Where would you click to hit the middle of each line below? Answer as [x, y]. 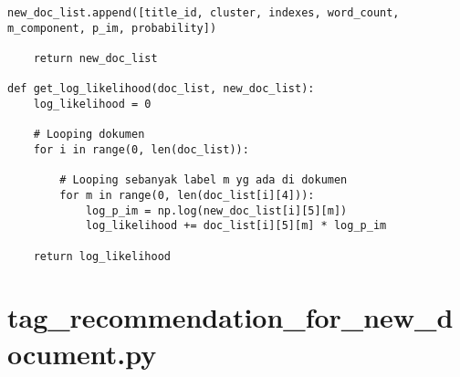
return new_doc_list [95, 58]
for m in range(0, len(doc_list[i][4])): [187, 195]
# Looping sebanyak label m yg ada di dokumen [204, 180]
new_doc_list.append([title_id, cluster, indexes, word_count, [204, 13]
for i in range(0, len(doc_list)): [141, 149]
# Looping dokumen [89, 135]
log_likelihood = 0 [92, 104]
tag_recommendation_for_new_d [230, 317]
